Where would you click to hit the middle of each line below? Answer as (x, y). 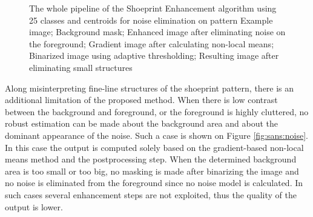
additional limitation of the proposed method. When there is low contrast (141, 100)
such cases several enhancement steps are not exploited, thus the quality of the (151, 194)
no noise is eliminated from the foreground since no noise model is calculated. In (154, 183)
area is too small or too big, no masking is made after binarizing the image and (152, 171)
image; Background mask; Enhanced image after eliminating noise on (157, 32)
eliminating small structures (81, 67)
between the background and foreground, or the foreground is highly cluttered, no (157, 111)
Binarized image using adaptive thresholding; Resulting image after (154, 55)
